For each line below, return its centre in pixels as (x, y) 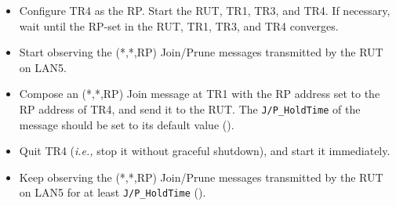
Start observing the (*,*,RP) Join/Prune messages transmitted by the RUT (201, 52)
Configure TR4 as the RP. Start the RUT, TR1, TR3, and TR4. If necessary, (205, 10)
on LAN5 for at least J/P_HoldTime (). (113, 192)
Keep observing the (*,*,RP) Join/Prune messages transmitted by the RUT (201, 177)
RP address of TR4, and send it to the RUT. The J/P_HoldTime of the (190, 108)
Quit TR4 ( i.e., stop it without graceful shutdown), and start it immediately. (205, 151)
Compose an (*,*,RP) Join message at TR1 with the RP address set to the (200, 94)
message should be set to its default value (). (127, 124)
